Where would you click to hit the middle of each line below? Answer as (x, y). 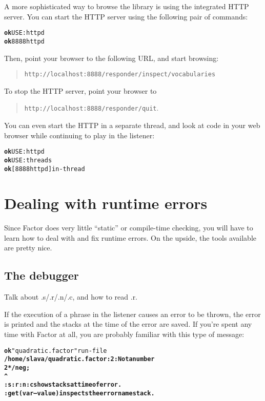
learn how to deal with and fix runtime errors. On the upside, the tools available (130, 237)
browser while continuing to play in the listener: (79, 135)
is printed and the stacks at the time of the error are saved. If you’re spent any (128, 324)
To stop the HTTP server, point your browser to (80, 90)
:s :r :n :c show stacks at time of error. (63, 385)
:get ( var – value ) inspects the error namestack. (79, 393)
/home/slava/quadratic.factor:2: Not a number (79, 359)
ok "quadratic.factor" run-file (56, 351)
